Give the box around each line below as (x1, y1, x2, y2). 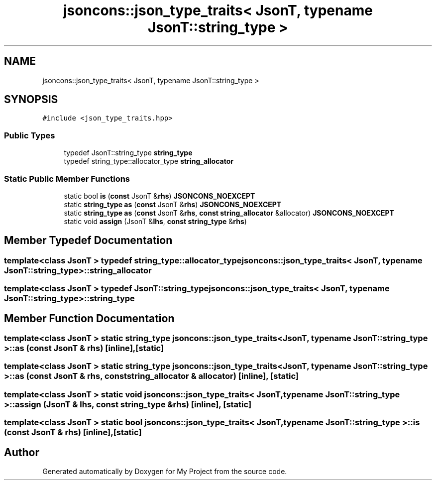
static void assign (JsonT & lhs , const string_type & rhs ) (64, 217, 247, 226)
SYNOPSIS (4, 93, 58, 106)
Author (4, 446, 39, 459)
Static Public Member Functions (4, 173, 130, 184)
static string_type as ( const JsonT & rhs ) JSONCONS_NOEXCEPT (64, 200, 282, 209)
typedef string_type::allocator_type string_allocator (64, 157, 233, 166)
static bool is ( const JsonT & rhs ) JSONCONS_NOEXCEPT (64, 191, 255, 200)
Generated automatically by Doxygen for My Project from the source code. (42, 467, 287, 476)
